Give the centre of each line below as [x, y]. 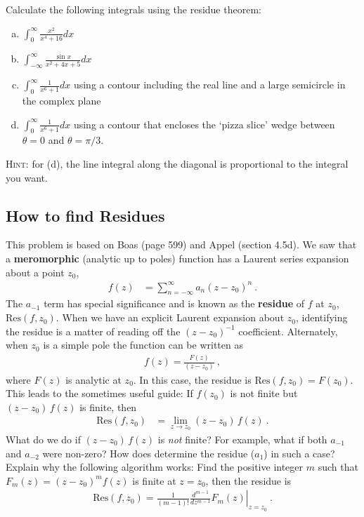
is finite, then [108, 407]
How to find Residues [85, 215]
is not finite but [264, 393]
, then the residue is [248, 480]
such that [338, 467]
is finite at [154, 480]
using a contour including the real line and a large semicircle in [209, 85]
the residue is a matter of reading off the [93, 331]
